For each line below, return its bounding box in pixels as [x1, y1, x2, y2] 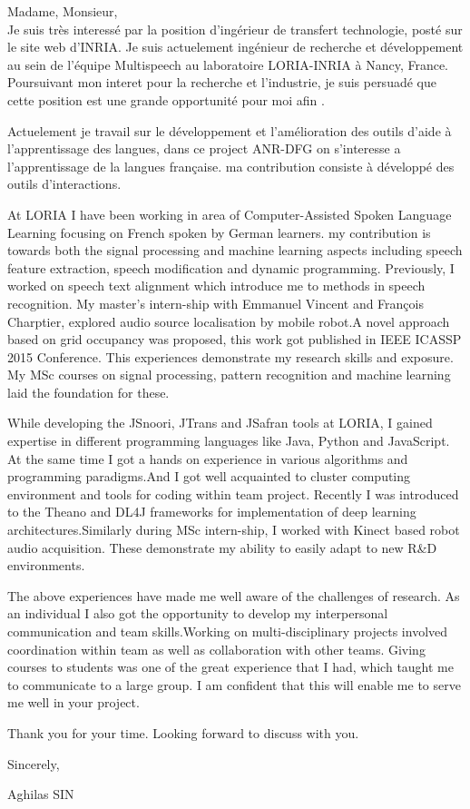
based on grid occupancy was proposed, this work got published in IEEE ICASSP [7, 330, 462, 349]
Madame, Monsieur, [7, 2, 118, 20]
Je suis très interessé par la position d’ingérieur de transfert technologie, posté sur [7, 19, 463, 38]
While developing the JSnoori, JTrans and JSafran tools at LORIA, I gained [7, 413, 433, 432]
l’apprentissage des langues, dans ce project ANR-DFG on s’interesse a [7, 139, 401, 158]
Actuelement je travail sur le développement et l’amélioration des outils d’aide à [7, 121, 452, 140]
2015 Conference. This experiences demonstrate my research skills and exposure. [7, 347, 454, 366]
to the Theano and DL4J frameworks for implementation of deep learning [7, 502, 416, 521]
